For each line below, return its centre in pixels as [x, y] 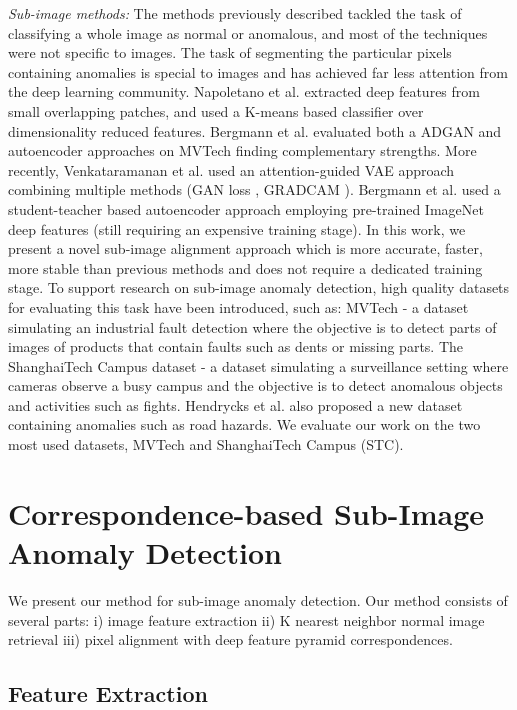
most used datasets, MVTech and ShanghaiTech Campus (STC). [206, 444]
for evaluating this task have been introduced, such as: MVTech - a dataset [238, 306]
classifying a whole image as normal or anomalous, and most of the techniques [248, 32]
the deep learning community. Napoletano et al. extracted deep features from [244, 91]
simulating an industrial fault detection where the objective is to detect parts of [252, 326]
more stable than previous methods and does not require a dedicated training [245, 267]
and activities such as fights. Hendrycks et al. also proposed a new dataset [235, 404]
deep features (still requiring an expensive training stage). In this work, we [237, 228]
